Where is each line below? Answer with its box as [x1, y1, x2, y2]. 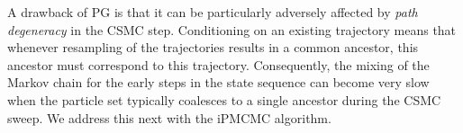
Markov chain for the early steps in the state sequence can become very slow [7, 73, 430, 92]
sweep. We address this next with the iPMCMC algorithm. [7, 108, 331, 127]
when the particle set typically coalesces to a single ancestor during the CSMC [7, 90, 441, 109]
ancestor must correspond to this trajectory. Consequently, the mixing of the [7, 55, 430, 74]
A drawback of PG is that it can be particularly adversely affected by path [7, 3, 418, 21]
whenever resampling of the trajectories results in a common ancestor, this [7, 38, 419, 57]
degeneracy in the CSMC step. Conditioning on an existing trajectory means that [7, 20, 457, 39]
